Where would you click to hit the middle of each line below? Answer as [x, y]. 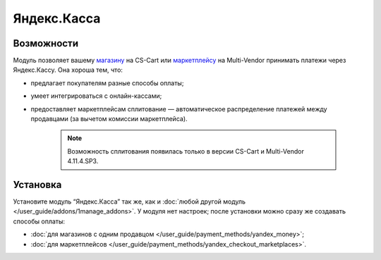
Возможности [46, 43]
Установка [37, 185]
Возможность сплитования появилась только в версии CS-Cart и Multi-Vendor [186, 151]
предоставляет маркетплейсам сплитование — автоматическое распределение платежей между [179, 109]
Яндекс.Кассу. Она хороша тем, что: [68, 70]
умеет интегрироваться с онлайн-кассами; [96, 96]
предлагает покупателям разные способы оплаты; [107, 83]
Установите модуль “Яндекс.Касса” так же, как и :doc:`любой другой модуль [129, 202]
